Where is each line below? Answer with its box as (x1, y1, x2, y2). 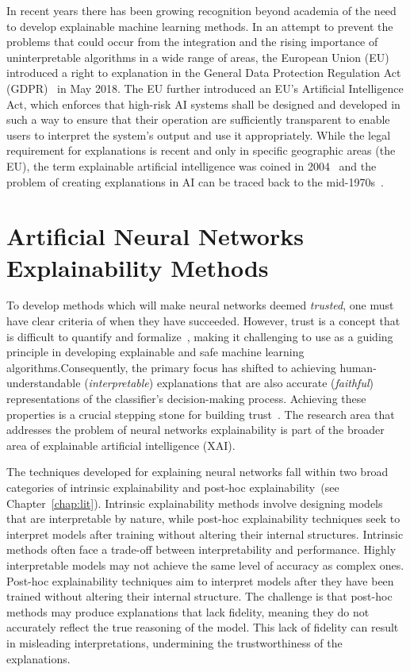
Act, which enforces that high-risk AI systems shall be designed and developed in (6, 95, 400, 112)
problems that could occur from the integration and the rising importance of (6, 33, 378, 50)
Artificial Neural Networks (6, 220, 304, 252)
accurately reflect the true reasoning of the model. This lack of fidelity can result (6, 619, 399, 636)
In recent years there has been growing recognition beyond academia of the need (6, 2, 397, 18)
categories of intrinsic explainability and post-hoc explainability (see (6, 478, 339, 495)
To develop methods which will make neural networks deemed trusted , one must (6, 297, 394, 313)
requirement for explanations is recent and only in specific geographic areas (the (6, 142, 396, 159)
